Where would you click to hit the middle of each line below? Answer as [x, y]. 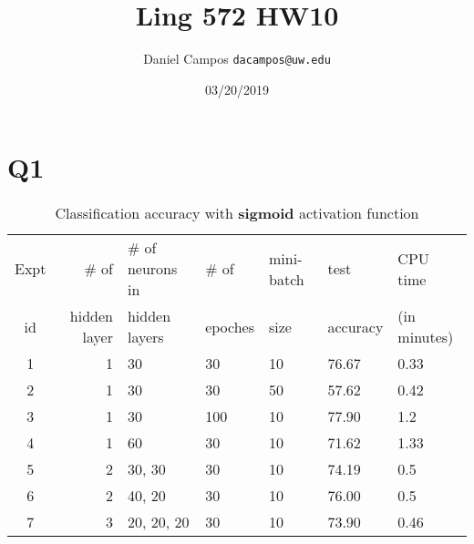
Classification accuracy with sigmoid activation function [237, 213]
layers [145, 337]
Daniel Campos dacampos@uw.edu [237, 59]
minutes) [426, 337]
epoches [230, 326]
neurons [152, 269]
